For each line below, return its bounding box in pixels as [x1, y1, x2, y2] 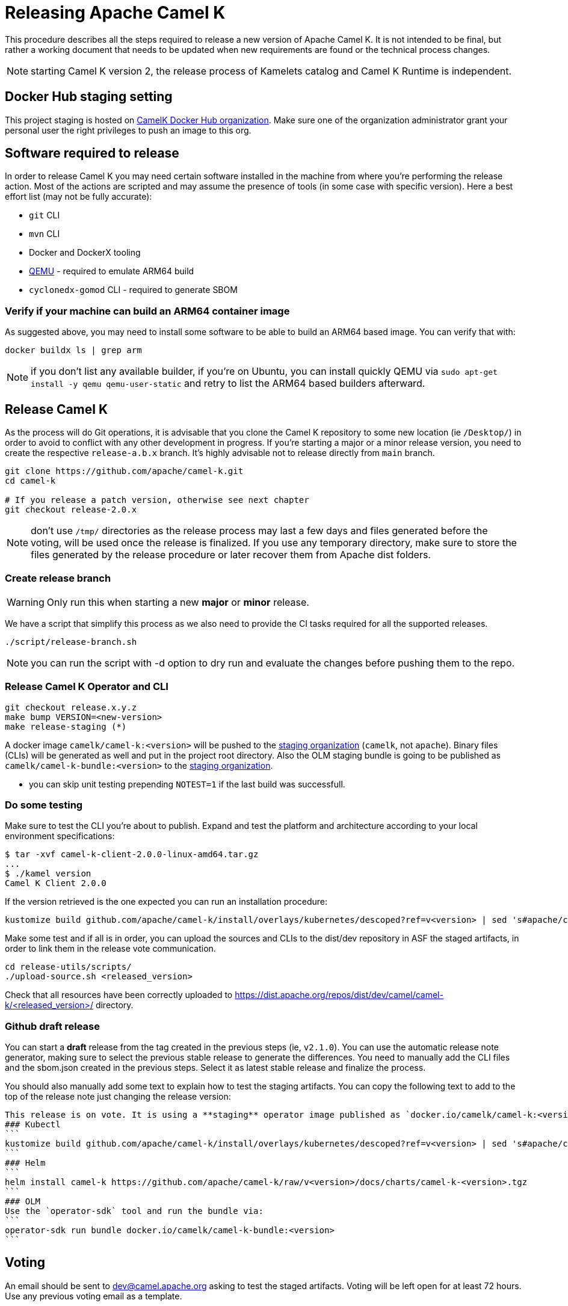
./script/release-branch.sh [5, 636, 137, 647]
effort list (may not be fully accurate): [5, 191, 152, 202]
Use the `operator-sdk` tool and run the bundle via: [5, 1206, 264, 1216]
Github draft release [5, 1020, 100, 1032]
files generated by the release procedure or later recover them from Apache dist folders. [31, 549, 431, 561]
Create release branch [5, 572, 111, 585]
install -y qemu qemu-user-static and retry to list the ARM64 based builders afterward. [31, 377, 425, 390]
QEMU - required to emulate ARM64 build [29, 266, 194, 277]
